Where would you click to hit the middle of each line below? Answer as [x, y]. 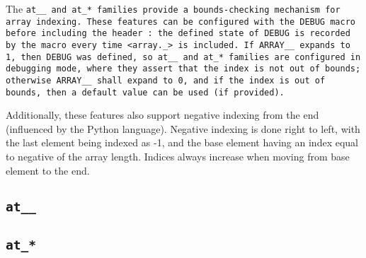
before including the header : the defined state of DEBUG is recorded [178, 34]
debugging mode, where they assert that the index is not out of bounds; [183, 69]
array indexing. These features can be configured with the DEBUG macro [181, 22]
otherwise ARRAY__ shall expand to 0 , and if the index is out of [166, 80]
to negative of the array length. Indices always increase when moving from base [178, 157]
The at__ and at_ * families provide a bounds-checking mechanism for [173, 8]
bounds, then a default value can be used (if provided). [145, 92]
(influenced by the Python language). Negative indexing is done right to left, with [183, 128]
